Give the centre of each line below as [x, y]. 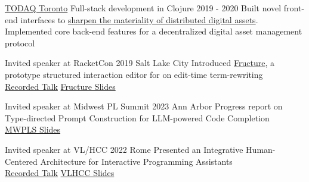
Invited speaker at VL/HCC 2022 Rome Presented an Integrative [124, 149]
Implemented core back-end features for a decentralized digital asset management [154, 31]
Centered [21, 161]
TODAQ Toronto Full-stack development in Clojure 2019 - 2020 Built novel [143, 8]
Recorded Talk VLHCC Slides [60, 173]
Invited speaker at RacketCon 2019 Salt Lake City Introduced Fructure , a [140, 63]
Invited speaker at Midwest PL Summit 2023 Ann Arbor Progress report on [144, 106]
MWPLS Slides [33, 129]
